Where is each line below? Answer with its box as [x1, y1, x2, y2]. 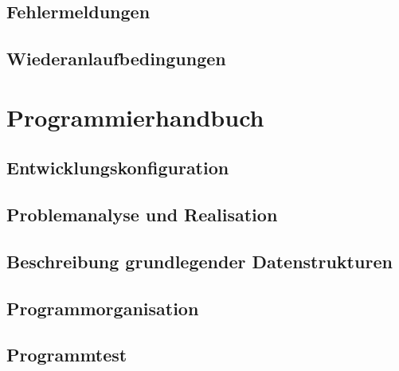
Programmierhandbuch [6, 100, 264, 133]
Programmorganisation [6, 295, 199, 320]
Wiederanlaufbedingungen [6, 46, 226, 71]
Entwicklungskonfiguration [6, 155, 229, 180]
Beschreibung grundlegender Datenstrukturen [6, 248, 393, 273]
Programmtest [6, 342, 127, 367]
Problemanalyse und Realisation [6, 202, 278, 227]
